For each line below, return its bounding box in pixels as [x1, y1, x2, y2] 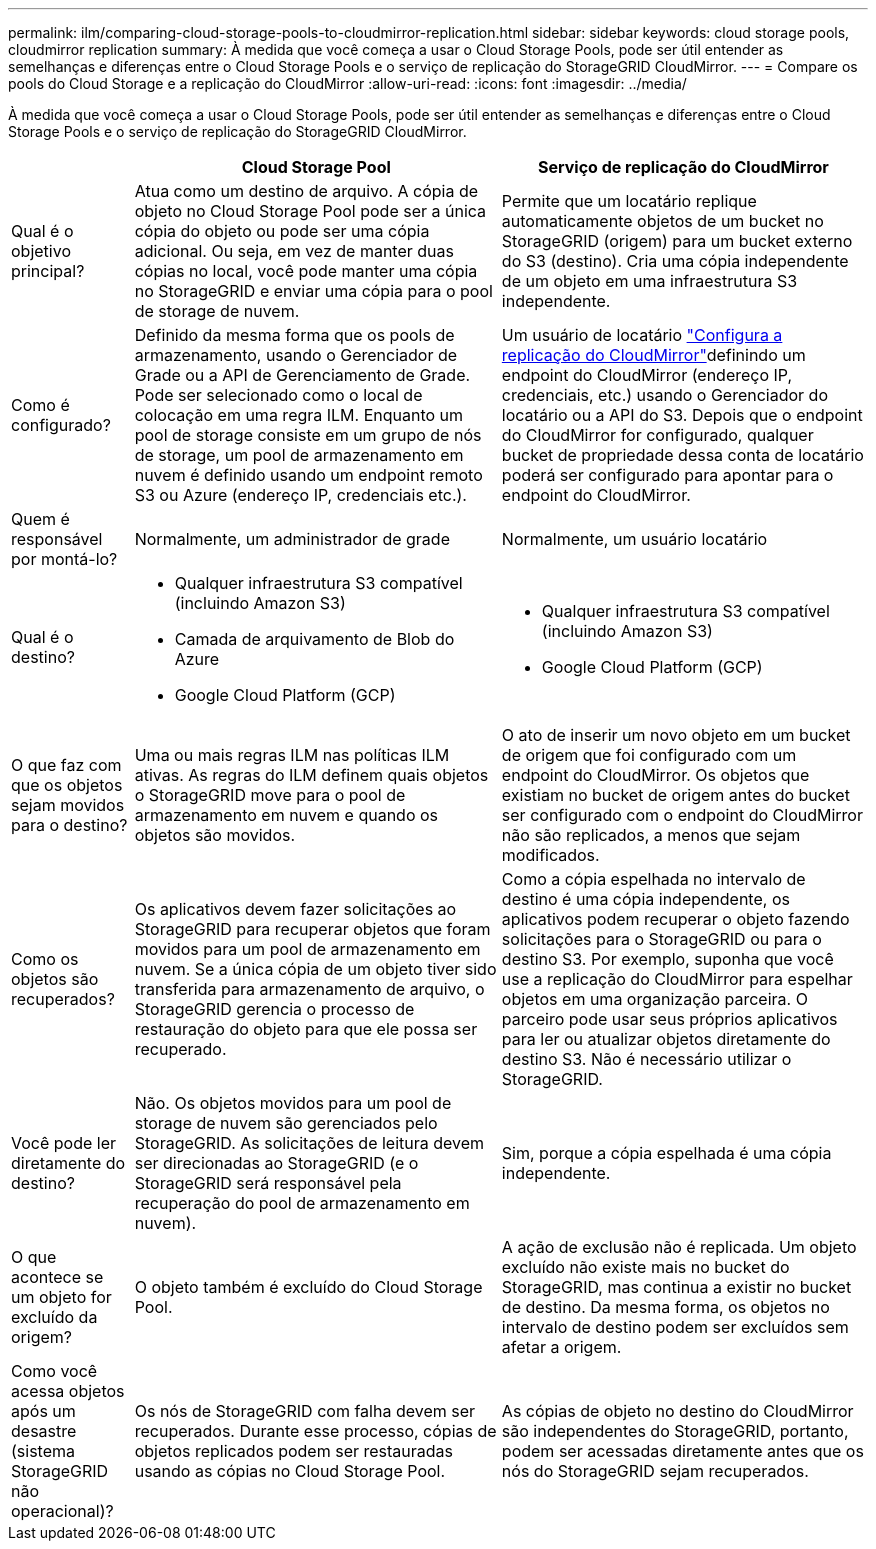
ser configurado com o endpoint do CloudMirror [501, 805, 863, 825]
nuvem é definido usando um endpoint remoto [134, 465, 483, 485]
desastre [11, 1421, 77, 1441]
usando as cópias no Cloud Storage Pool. [134, 1461, 446, 1481]
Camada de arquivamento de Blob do [174, 629, 455, 649]
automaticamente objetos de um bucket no [501, 211, 824, 231]
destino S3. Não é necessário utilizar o [501, 1049, 792, 1069]
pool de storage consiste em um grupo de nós [134, 425, 482, 445]
